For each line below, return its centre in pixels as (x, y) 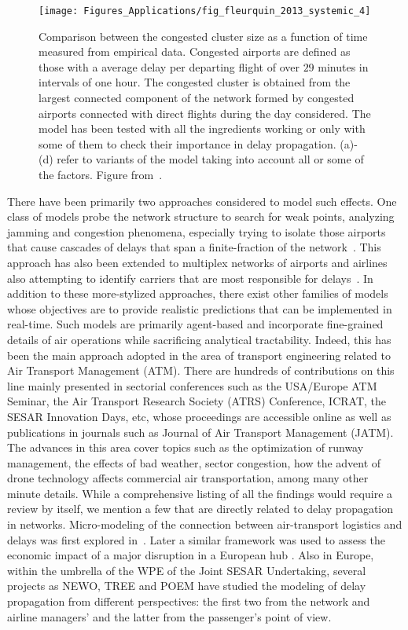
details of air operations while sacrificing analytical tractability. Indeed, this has (199, 339)
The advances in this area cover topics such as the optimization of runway (186, 447)
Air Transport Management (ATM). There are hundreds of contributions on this (201, 370)
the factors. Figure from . (101, 174)
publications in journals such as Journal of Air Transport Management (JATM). (200, 432)
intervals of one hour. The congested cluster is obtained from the (195, 82)
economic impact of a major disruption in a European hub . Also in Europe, (191, 555)
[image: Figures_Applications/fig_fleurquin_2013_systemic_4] (205, 11)
